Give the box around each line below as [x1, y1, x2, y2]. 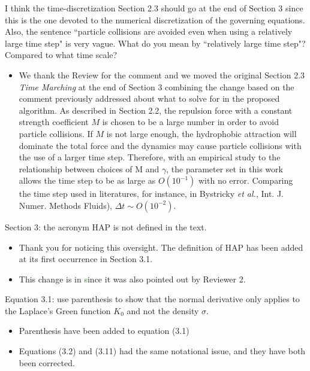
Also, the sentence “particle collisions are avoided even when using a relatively [5, 25, 293, 38]
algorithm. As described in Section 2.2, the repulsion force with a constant [19, 104, 293, 116]
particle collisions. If [19, 127, 93, 139]
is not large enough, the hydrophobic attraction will [106, 127, 297, 139]
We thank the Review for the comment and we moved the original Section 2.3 [19, 68, 305, 81]
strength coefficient [19, 115, 89, 128]
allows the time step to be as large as [19, 174, 156, 187]
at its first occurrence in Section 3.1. [19, 253, 153, 265]
